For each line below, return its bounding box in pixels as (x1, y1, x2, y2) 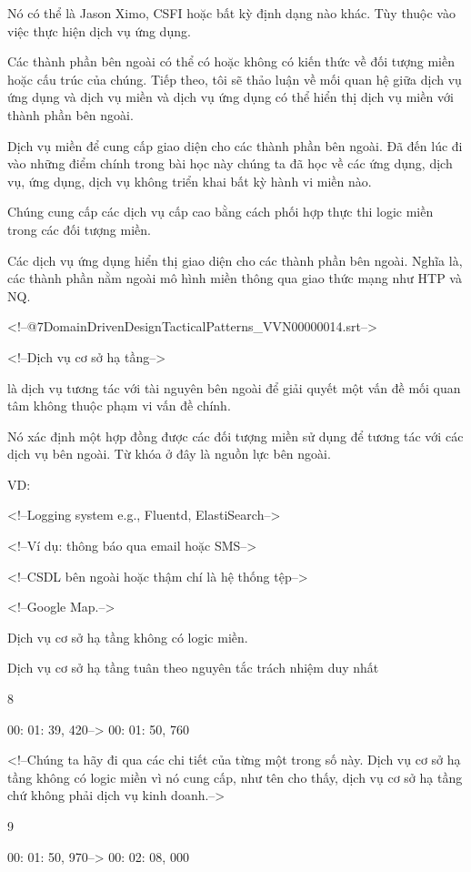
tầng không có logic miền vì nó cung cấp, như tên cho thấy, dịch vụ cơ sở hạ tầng (7, 767, 463, 786)
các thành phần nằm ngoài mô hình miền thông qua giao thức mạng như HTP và (7, 269, 462, 288)
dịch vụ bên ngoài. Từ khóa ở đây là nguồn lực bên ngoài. (7, 444, 331, 463)
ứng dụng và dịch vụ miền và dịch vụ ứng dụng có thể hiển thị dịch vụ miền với (7, 87, 454, 106)
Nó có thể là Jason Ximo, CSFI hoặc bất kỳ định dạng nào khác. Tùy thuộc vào (7, 4, 456, 22)
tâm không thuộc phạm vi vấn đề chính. (7, 396, 231, 415)
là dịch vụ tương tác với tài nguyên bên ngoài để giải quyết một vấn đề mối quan (7, 378, 461, 397)
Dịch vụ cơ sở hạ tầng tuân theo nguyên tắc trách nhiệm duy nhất (7, 658, 379, 677)
